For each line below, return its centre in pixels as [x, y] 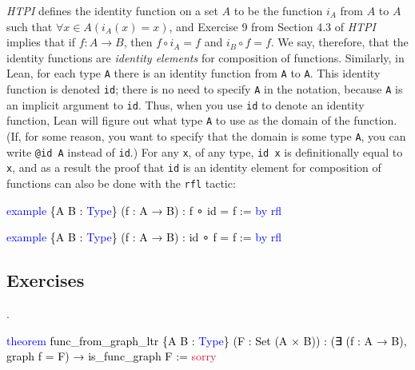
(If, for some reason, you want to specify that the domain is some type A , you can [206, 136]
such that [30, 26]
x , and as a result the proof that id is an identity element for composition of [194, 167]
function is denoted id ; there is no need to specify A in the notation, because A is [205, 89]
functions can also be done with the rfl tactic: [121, 183]
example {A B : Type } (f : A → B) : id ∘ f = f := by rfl [144, 237]
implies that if [41, 42]
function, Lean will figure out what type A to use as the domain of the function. [202, 120]
